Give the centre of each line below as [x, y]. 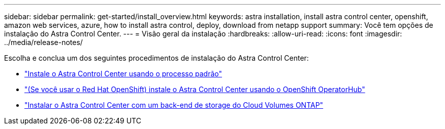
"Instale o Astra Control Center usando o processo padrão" [123, 74]
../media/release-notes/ [43, 42]
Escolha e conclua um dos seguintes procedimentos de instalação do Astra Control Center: [156, 58]
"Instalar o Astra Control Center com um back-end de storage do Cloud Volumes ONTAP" [174, 105]
